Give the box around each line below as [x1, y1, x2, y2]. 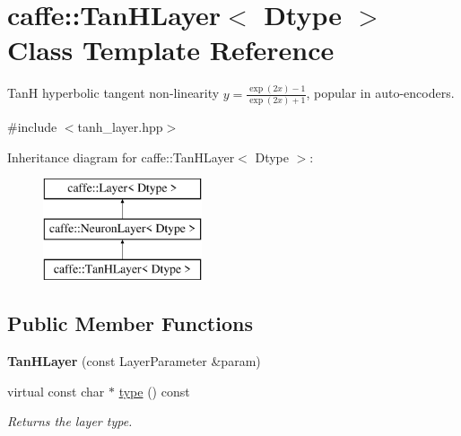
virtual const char [7, 381, 105, 400]
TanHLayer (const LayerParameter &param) [7, 352, 261, 371]
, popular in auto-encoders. [306, 83, 455, 102]
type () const [118, 381, 190, 400]
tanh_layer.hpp [77, 117, 163, 135]
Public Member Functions [7, 310, 253, 337]
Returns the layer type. [7, 412, 133, 431]
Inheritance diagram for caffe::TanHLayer [7, 147, 235, 166]
